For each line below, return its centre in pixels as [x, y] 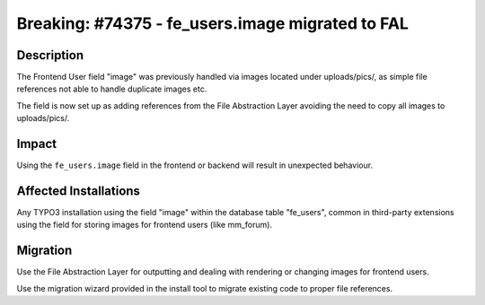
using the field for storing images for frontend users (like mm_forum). [145, 225]
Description [50, 55]
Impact [37, 144]
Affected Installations [79, 191]
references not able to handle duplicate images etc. [112, 89]
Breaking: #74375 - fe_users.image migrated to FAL [212, 23]
